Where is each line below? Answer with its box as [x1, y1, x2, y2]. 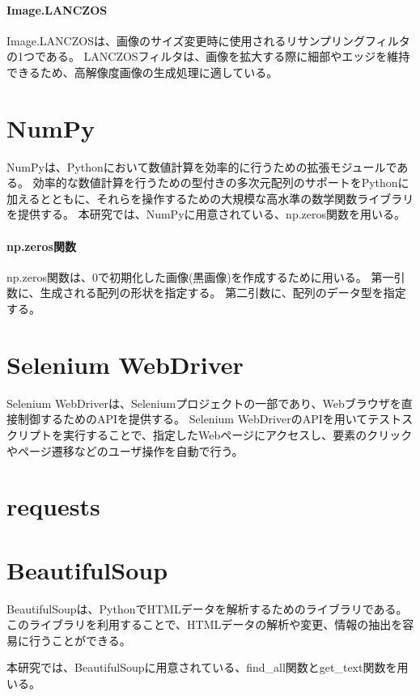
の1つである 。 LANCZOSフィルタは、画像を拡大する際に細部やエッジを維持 [6, 48, 410, 65]
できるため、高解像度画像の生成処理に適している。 [6, 63, 278, 80]
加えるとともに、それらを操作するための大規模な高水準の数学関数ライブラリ [6, 189, 414, 206]
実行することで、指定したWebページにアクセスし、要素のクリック [62, 426, 413, 443]
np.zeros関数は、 [6, 268, 92, 285]
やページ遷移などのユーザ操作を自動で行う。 [6, 442, 244, 459]
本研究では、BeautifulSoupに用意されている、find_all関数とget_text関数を [6, 659, 397, 676]
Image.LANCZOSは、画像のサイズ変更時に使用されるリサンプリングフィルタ [6, 32, 410, 49]
